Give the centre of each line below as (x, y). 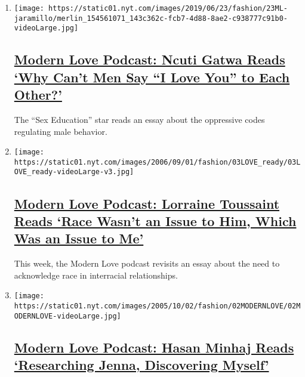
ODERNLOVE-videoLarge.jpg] (67, 316)
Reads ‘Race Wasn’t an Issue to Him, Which (155, 220)
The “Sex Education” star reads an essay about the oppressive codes (139, 119)
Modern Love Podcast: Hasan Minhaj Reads (154, 347)
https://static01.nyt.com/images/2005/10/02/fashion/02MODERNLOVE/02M (157, 306)
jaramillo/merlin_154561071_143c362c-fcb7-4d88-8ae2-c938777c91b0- (151, 18)
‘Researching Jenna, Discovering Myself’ (141, 365)
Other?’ (38, 95)
